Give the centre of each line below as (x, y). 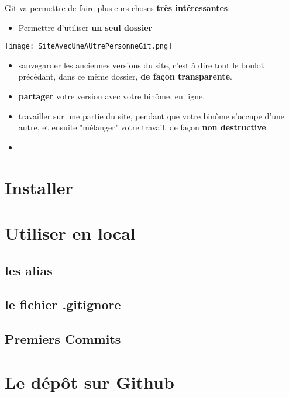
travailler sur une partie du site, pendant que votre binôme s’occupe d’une (152, 115)
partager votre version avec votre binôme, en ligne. (112, 96)
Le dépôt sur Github (90, 382)
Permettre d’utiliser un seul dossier (85, 27)
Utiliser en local (70, 232)
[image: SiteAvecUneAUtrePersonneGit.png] (89, 46)
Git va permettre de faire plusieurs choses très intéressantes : (118, 8)
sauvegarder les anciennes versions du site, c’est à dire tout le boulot (141, 65)
